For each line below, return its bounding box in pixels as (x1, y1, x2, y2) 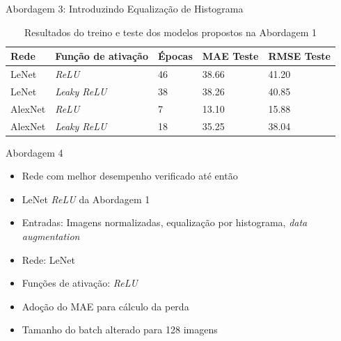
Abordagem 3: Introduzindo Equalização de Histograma (6, 1, 244, 15)
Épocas (157, 49, 193, 63)
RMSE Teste (268, 49, 331, 63)
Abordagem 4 (6, 145, 63, 159)
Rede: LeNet (22, 252, 75, 267)
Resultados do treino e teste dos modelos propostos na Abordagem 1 (24, 24, 317, 39)
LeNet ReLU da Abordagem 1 (22, 191, 150, 206)
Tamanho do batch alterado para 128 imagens (22, 322, 218, 337)
